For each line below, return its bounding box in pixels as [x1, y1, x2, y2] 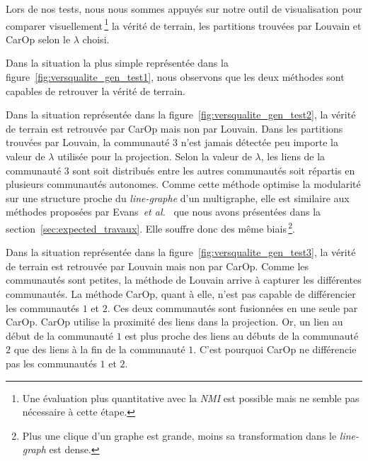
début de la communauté [6, 328, 114, 343]
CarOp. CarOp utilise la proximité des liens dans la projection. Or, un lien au [6, 314, 343, 329]
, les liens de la [260, 149, 326, 163]
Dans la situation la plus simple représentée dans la [6, 55, 229, 70]
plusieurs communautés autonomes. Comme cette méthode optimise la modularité [6, 177, 361, 191]
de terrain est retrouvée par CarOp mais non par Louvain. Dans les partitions [6, 121, 343, 135]
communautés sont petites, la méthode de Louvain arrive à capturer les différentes [6, 272, 362, 287]
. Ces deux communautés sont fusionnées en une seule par [107, 300, 358, 315]
